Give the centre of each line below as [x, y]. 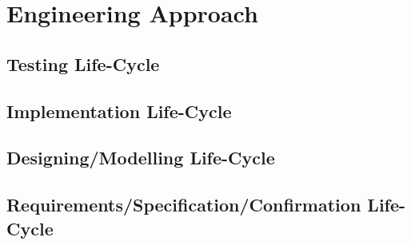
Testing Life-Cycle [83, 63]
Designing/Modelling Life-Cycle [141, 158]
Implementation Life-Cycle [119, 111]
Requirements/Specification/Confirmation [184, 205]
